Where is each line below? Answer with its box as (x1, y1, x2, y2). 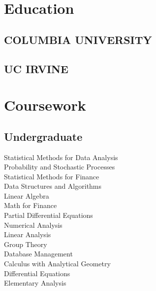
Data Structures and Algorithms (4, 181, 102, 191)
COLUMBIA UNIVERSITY (4, 32, 152, 47)
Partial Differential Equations (4, 210, 93, 220)
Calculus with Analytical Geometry (4, 258, 111, 269)
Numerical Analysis (4, 219, 62, 230)
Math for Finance (4, 200, 57, 210)
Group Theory (4, 239, 47, 249)
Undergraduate (4, 128, 83, 144)
